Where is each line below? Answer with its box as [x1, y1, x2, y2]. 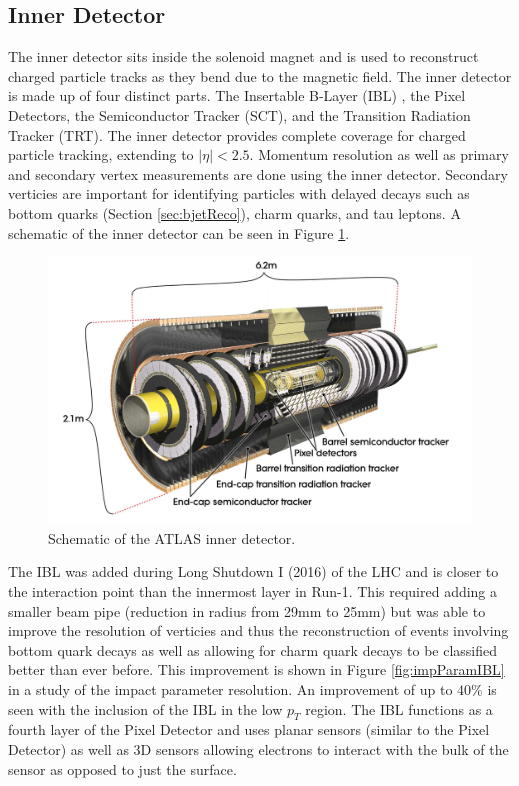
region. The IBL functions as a [305, 698, 493, 719]
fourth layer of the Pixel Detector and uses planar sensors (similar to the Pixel [8, 719, 490, 740]
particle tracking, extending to [8, 144, 194, 165]
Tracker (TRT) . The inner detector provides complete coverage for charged [8, 124, 466, 145]
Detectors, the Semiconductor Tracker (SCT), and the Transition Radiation [8, 104, 471, 125]
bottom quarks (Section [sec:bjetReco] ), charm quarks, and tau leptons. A [8, 202, 461, 223]
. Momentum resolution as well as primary [249, 144, 509, 165]
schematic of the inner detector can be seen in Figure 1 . [8, 222, 350, 243]
